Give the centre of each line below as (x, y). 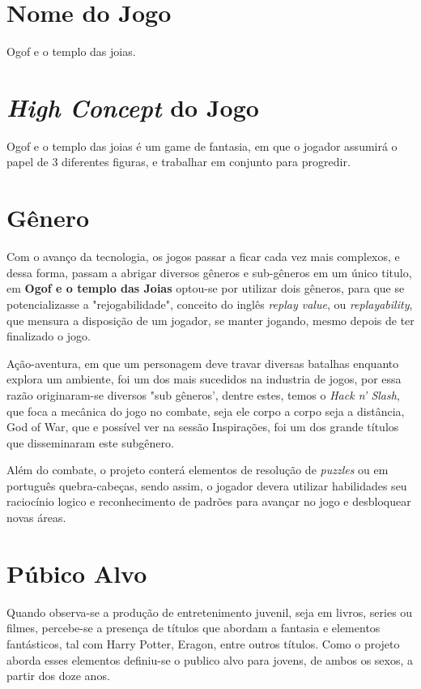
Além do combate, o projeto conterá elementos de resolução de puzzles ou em (198, 470)
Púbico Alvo (77, 573)
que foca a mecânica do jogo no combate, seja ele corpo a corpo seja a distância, (206, 411)
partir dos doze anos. (58, 676)
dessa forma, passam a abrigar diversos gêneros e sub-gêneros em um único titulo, (209, 272)
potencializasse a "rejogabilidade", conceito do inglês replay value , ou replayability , (210, 304)
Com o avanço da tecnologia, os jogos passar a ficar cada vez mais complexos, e (203, 257)
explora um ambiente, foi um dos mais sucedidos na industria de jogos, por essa (204, 379)
